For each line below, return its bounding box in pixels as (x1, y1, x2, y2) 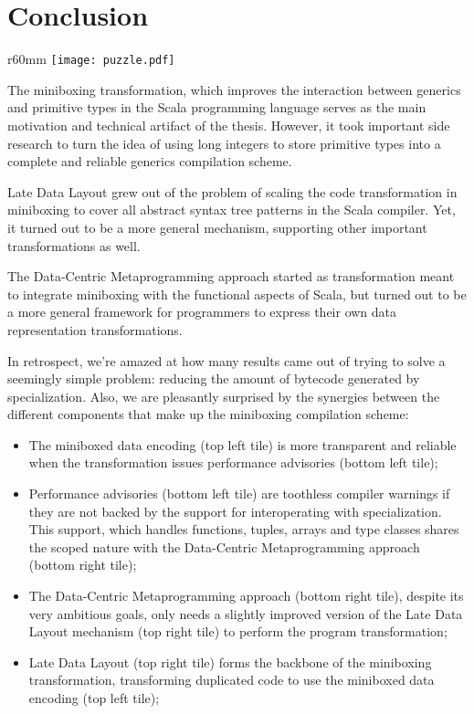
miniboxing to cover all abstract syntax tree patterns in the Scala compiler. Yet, (7, 200, 456, 219)
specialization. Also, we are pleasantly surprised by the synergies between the (7, 386, 440, 405)
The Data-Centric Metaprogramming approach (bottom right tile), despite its (28, 586, 464, 605)
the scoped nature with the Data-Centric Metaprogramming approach (28, 537, 420, 556)
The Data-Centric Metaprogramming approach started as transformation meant (7, 267, 455, 286)
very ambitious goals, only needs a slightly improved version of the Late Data (28, 604, 463, 623)
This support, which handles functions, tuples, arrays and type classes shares (28, 520, 459, 539)
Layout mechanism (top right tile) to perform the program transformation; (28, 622, 448, 641)
